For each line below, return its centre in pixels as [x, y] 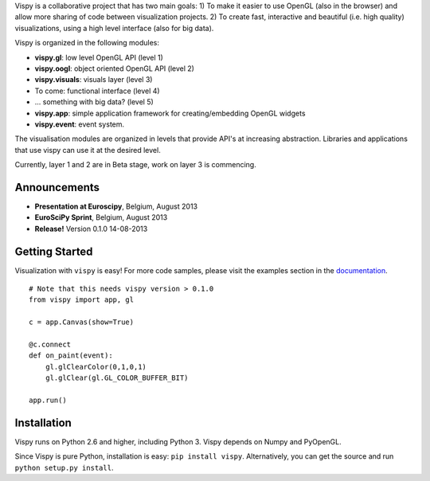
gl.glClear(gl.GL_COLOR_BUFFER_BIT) [117, 378]
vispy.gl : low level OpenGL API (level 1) [99, 57]
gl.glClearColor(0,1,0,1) [96, 367]
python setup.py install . [64, 467]
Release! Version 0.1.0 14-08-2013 [91, 229]
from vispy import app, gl [82, 300]
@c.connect [50, 345]
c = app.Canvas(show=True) [82, 322]
